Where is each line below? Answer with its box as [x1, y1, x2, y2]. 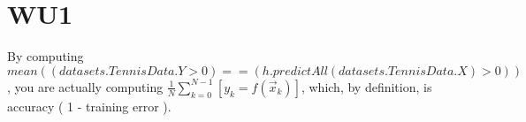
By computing [7, 47, 84, 65]
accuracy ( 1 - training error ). [7, 96, 172, 115]
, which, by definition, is [301, 77, 432, 95]
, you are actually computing [7, 77, 164, 95]
